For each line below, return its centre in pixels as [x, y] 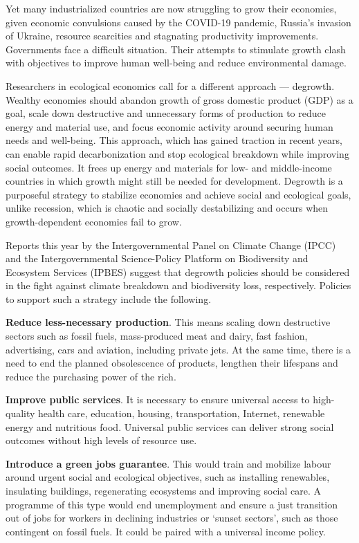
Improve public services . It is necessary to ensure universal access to [158, 399]
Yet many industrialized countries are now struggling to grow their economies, [171, 8]
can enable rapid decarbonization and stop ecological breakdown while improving [177, 153]
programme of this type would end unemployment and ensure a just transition [172, 504]
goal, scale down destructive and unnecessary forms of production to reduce [166, 113]
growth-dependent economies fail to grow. [94, 221]
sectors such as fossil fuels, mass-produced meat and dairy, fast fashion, [157, 336]
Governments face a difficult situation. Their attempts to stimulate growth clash [176, 49]
